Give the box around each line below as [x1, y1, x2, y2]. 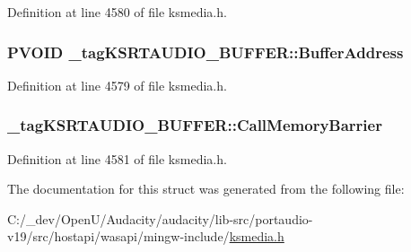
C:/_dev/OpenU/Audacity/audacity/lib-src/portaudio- [7, 209, 313, 228]
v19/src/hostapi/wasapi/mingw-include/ [7, 227, 230, 246]
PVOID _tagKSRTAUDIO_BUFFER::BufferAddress [7, 40, 404, 63]
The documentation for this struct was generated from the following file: [7, 179, 405, 198]
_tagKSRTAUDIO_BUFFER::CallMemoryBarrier [7, 114, 382, 136]
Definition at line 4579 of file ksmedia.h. [7, 75, 227, 94]
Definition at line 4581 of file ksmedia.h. [7, 149, 227, 168]
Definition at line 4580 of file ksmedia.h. [7, 3, 227, 21]
